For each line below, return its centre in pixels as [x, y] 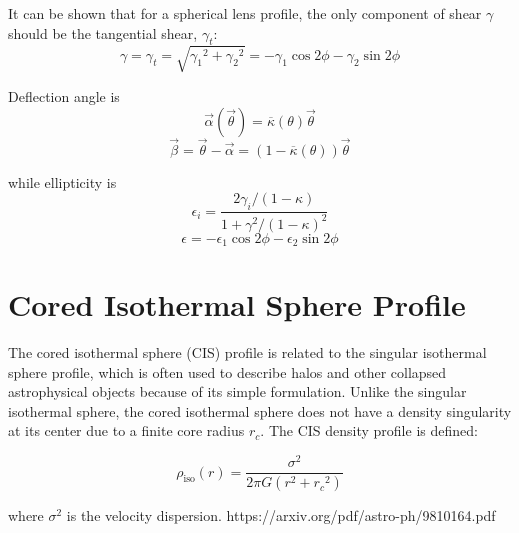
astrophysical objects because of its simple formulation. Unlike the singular [237, 391]
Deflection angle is [64, 95]
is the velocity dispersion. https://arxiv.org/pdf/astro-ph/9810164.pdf [281, 515]
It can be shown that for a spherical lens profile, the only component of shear [245, 13]
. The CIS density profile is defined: [369, 430]
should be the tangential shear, [103, 32]
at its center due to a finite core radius [126, 430]
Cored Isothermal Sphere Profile [237, 304]
